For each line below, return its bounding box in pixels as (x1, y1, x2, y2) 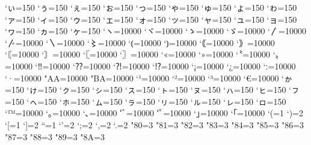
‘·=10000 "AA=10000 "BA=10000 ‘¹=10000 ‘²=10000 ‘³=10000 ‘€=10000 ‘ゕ (5, 71, 292, 84)
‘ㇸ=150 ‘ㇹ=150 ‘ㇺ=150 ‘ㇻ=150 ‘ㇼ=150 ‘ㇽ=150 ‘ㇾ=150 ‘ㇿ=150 (26, 95, 286, 107)
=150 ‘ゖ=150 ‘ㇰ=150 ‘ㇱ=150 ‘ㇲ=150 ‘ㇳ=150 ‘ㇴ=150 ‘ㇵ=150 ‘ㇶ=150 (5, 83, 286, 96)
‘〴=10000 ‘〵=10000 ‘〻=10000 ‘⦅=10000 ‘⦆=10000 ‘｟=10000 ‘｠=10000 (5, 36, 275, 49)
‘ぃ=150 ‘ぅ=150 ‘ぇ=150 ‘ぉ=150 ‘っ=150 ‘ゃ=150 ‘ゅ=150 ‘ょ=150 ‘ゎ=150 (5, 1, 297, 13)
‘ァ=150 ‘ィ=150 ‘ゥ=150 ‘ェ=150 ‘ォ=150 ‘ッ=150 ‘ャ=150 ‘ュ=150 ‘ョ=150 (5, 13, 297, 25)
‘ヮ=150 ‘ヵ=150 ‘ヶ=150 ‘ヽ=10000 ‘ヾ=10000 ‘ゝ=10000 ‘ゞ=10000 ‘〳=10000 (5, 25, 306, 37)
